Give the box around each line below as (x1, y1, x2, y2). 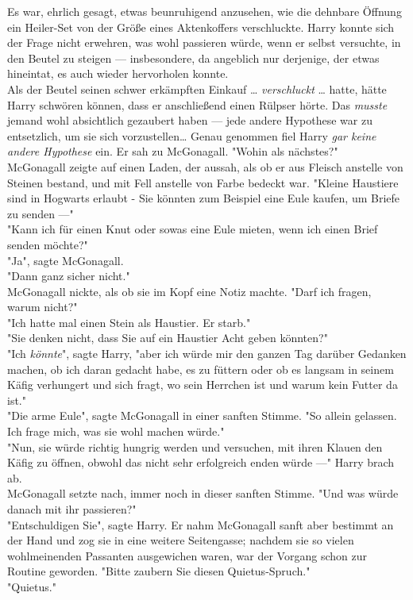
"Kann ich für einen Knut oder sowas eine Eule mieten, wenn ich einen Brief (7, 221, 378, 237)
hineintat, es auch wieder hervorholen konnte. (7, 65, 229, 82)
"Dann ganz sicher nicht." (7, 267, 130, 284)
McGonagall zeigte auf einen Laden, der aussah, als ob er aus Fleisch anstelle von (7, 158, 403, 175)
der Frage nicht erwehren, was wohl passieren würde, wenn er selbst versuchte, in (7, 34, 401, 51)
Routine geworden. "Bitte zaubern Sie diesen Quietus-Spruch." (7, 563, 311, 579)
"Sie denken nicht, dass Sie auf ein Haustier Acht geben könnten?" (7, 329, 328, 346)
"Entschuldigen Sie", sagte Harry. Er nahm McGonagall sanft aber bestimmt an (7, 516, 394, 533)
